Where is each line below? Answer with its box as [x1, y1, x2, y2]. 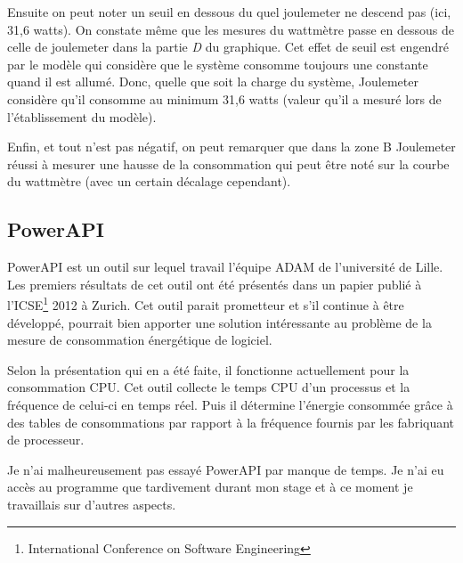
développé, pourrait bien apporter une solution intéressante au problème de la [7, 313, 432, 331]
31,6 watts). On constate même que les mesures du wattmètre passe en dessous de [7, 20, 454, 38]
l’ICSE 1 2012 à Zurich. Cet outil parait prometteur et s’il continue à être [7, 293, 404, 314]
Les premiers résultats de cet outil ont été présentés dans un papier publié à [7, 274, 422, 293]
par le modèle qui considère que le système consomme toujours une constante [7, 54, 428, 73]
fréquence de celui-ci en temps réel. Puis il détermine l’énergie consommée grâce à [7, 395, 453, 413]
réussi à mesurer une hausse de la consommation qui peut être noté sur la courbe [7, 154, 450, 173]
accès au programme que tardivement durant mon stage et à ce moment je [7, 477, 413, 496]
